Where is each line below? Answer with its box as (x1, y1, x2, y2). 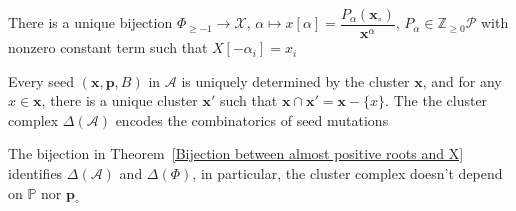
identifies (8, 163, 63, 184)
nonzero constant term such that (8, 37, 208, 58)
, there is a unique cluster (41, 90, 198, 111)
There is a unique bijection (8, 12, 173, 33)
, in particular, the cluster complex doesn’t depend (192, 163, 503, 184)
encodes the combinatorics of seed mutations (115, 109, 389, 130)
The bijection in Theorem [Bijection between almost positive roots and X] (8, 143, 464, 164)
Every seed (8, 70, 75, 91)
